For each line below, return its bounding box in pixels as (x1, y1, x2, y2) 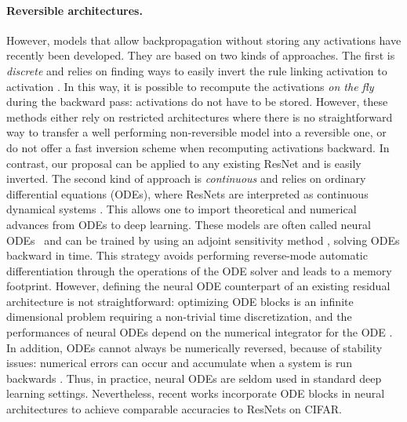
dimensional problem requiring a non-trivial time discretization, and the (6, 308, 352, 325)
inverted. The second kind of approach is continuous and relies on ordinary (6, 170, 366, 187)
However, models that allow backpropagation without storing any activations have (6, 31, 402, 48)
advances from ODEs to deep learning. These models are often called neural (6, 216, 371, 232)
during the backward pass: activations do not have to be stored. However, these (6, 93, 388, 110)
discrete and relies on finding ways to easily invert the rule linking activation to (6, 62, 387, 78)
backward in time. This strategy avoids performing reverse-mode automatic (6, 247, 368, 264)
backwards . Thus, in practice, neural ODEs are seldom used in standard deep (6, 369, 382, 386)
